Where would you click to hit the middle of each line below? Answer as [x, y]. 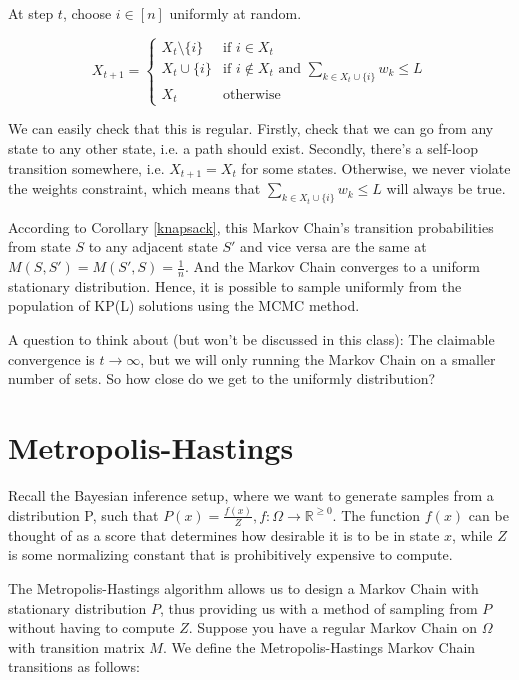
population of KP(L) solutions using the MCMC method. [184, 305]
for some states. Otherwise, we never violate [376, 167]
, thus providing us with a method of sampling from [319, 607]
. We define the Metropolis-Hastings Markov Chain [319, 646]
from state [39, 246]
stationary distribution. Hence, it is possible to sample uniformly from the [235, 285]
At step [31, 13]
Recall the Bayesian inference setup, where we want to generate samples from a [251, 494]
